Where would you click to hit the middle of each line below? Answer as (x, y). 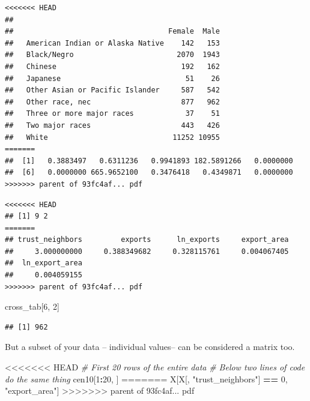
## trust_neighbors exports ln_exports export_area (147, 240)
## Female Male (112, 32)
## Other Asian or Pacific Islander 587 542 (112, 90)
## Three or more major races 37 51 (112, 114)
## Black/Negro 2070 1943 (112, 55)
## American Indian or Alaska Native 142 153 (112, 43)
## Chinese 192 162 (112, 66)
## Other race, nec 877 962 (112, 102)
